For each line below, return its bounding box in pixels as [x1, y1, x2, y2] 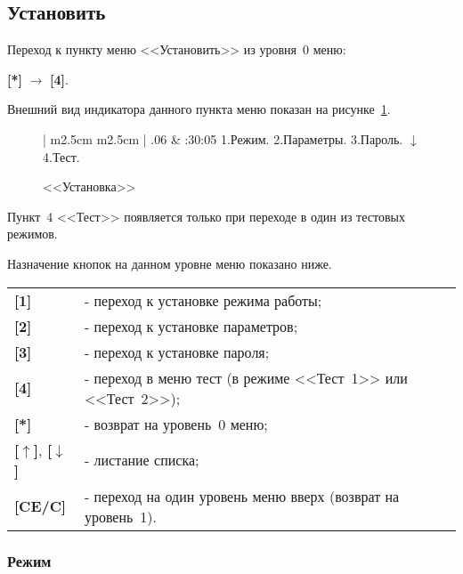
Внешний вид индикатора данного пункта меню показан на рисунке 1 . [7, 100, 391, 118]
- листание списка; [84, 449, 199, 471]
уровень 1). [84, 505, 158, 527]
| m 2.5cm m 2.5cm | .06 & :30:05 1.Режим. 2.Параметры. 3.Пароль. [43, 129, 403, 148]
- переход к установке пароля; [84, 341, 270, 362]
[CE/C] [14, 496, 67, 517]
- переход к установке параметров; [84, 315, 298, 336]
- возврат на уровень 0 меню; [84, 413, 268, 434]
